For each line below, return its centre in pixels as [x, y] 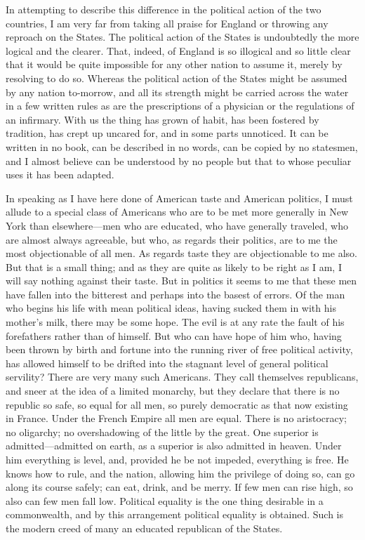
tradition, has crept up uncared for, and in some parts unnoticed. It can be [167, 133]
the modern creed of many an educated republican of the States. [144, 528]
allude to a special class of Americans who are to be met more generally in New [177, 212]
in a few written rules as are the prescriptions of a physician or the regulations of [180, 106]
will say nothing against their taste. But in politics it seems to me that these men [181, 281]
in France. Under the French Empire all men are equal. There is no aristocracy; [176, 418]
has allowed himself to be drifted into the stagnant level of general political [167, 363]
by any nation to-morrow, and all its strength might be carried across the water [177, 92]
